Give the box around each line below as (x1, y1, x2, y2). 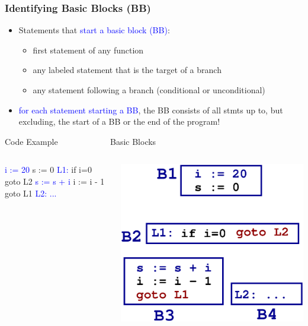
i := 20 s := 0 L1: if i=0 (5, 163, 92, 176)
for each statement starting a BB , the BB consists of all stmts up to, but (18, 103, 283, 116)
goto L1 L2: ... (5, 186, 57, 199)
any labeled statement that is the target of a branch (33, 64, 222, 76)
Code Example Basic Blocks (5, 135, 156, 147)
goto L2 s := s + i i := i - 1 (5, 175, 105, 187)
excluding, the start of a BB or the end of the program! (18, 115, 220, 128)
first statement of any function (33, 43, 144, 56)
